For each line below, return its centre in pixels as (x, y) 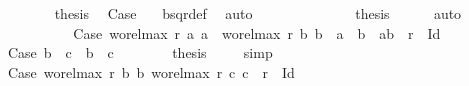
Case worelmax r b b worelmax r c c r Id (151, 71)
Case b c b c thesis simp (140, 52)
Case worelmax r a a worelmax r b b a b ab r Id (257, 32)
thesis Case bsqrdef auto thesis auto (258, 13)
